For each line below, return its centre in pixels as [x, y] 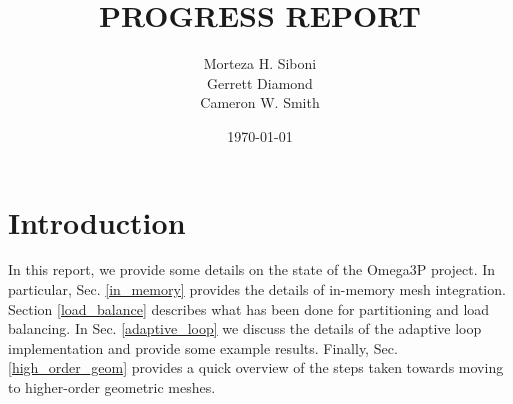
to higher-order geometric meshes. [112, 387]
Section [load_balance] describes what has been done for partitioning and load [249, 308]
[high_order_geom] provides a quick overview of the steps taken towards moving [256, 367]
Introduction [97, 221]
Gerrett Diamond [260, 82]
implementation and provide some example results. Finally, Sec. [203, 347]
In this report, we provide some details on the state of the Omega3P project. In [252, 269]
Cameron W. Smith [260, 102]
